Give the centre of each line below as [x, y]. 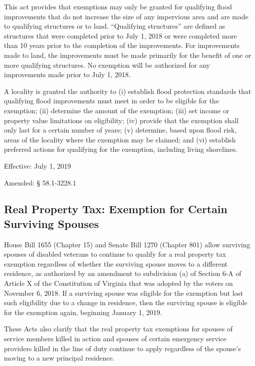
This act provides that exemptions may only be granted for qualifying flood [118, 6]
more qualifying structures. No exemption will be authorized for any [107, 65]
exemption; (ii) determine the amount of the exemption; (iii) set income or [117, 110]
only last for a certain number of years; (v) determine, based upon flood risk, [120, 130]
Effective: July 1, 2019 [37, 165]
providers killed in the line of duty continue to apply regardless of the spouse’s [123, 348]
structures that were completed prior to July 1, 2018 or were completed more [121, 35]
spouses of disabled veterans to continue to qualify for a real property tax [115, 254]
